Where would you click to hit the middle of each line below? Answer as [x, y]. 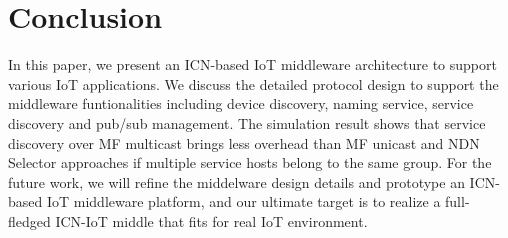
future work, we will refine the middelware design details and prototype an [236, 181]
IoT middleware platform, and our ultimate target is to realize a [243, 201]
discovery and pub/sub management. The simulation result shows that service [247, 122]
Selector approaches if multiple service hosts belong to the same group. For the [250, 162]
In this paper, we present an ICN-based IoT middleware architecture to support [252, 64]
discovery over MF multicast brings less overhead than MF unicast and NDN [244, 142]
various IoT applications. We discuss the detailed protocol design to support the [253, 83]
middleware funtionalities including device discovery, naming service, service [241, 103]
